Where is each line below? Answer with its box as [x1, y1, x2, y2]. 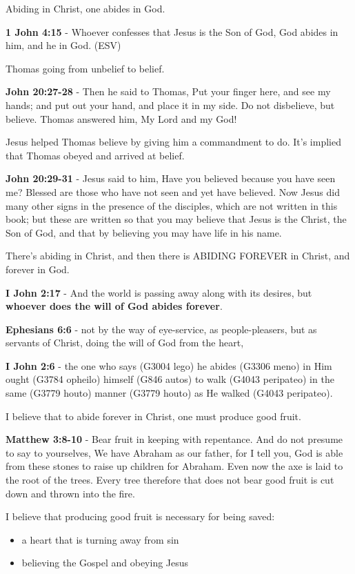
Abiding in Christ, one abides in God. [6, 1, 165, 15]
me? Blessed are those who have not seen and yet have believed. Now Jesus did [6, 184, 340, 199]
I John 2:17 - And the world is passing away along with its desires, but [6, 285, 312, 299]
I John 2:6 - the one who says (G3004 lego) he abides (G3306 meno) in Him [6, 358, 332, 373]
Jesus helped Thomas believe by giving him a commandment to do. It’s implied [6, 135, 341, 149]
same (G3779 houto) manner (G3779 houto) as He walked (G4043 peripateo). [6, 386, 333, 400]
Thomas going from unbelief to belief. [6, 61, 165, 75]
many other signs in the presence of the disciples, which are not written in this [6, 198, 338, 212]
